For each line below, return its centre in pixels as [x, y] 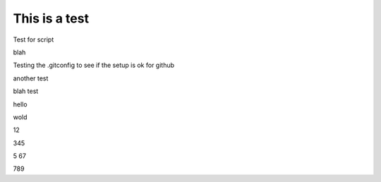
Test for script [34, 40]
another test [31, 78]
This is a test [51, 18]
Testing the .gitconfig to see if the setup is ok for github [94, 65]
